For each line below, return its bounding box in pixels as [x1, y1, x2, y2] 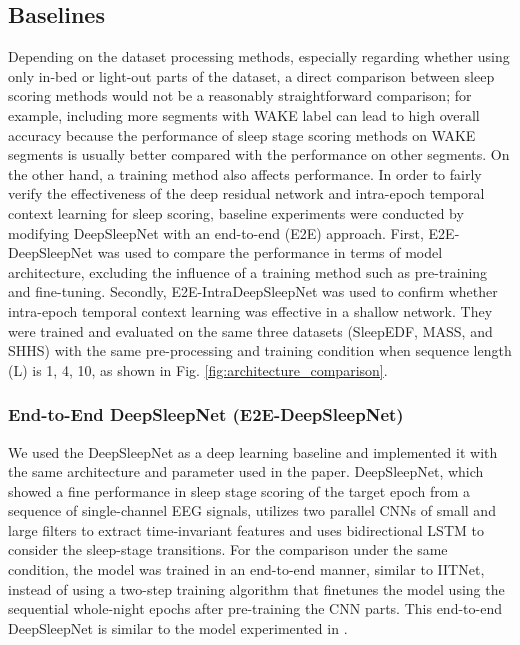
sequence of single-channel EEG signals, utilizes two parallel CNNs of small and [8, 500, 496, 521]
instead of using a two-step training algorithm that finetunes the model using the [8, 578, 505, 599]
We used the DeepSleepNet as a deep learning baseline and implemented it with [8, 441, 498, 462]
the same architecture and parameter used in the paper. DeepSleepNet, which [8, 461, 484, 482]
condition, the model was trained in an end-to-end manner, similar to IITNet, [8, 559, 485, 580]
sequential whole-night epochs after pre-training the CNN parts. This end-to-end [8, 598, 502, 619]
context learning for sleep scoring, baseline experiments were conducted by [8, 202, 464, 223]
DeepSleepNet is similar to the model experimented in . [8, 617, 348, 638]
